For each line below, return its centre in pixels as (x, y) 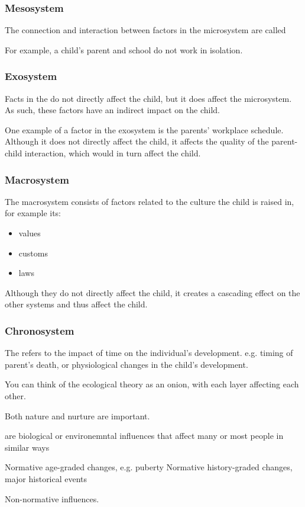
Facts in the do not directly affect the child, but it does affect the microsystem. (148, 98)
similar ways (27, 447)
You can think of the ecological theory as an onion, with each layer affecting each (152, 384)
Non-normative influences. (52, 498)
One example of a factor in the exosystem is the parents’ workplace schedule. (144, 129)
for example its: (33, 213)
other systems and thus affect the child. (76, 304)
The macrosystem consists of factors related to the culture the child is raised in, (150, 201)
